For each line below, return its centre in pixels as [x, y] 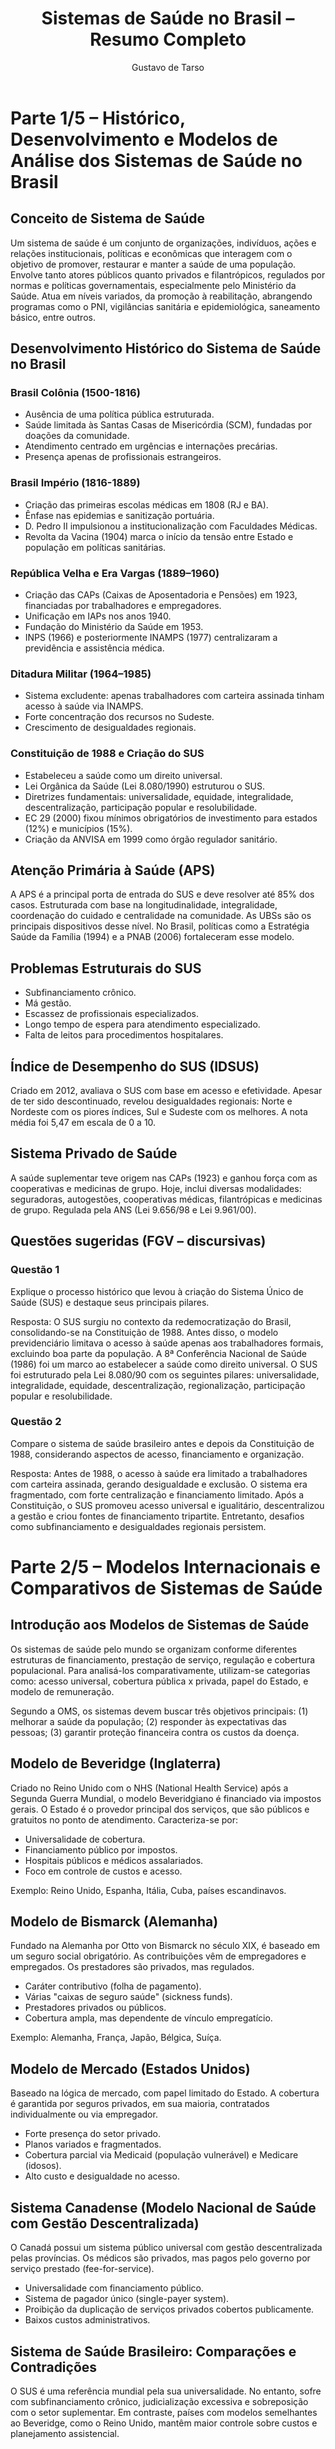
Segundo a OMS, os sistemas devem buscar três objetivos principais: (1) [159, 1711]
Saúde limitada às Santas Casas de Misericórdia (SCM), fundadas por [168, 425]
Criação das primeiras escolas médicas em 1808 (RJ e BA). [146, 504]
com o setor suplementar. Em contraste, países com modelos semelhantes [164, 2412]
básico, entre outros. [53, 317]
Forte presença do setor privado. [92, 2134]
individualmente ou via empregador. [84, 2114]
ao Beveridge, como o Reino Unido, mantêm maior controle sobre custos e [164, 2423]
